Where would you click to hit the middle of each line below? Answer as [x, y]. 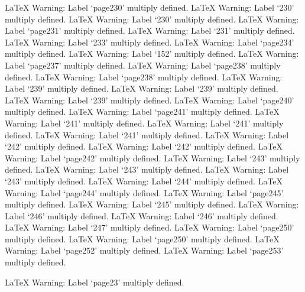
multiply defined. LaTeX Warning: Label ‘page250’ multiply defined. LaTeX [142, 239]
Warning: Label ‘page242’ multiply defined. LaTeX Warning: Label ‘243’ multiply [152, 158]
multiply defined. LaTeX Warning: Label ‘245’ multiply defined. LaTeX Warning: [152, 204]
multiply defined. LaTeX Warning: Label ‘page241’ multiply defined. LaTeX [142, 111]
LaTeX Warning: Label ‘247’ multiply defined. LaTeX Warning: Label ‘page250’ [150, 227]
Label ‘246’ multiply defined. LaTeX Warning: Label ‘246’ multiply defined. [142, 215]
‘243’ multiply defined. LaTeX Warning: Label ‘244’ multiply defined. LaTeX [144, 181]
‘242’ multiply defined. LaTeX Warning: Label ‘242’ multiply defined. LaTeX [144, 146]
